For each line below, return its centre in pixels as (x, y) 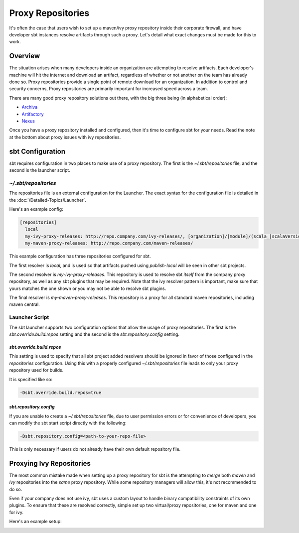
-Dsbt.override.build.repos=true (61, 393)
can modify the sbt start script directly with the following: (68, 423)
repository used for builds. (36, 370)
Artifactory (33, 114)
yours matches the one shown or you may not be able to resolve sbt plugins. (88, 288)
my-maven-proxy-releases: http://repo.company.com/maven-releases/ (109, 243)
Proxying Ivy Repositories (50, 463)
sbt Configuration (37, 151)
